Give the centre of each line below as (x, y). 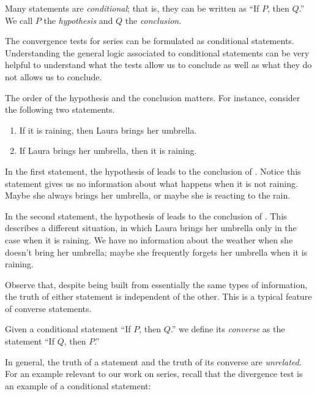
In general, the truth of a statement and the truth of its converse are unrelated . (153, 361)
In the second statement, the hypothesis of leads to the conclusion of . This (146, 215)
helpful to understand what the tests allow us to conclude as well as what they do (158, 65)
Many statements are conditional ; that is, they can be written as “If (132, 8)
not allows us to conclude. (54, 76)
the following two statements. (60, 109)
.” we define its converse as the (228, 329)
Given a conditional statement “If (68, 329)
